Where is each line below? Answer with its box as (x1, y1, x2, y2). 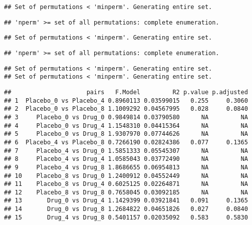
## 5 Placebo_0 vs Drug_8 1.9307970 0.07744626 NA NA (4, 130, 248, 138)
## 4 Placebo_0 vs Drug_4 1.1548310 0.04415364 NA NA (4, 122, 248, 129)
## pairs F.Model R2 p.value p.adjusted (4, 88, 248, 96)
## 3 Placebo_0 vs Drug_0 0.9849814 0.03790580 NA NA (4, 113, 248, 121)
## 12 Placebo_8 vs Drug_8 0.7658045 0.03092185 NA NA (4, 188, 248, 196)
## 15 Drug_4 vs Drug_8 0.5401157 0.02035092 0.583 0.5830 (4, 213, 248, 221)
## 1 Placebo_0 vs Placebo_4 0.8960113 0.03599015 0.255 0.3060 (4, 97, 248, 104)
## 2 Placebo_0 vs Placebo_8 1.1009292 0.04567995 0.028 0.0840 (4, 105, 248, 113)
